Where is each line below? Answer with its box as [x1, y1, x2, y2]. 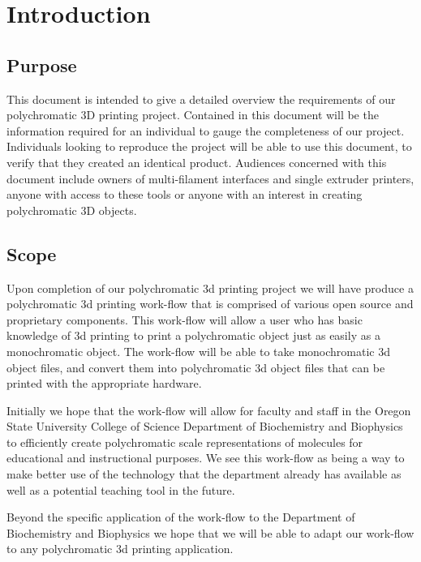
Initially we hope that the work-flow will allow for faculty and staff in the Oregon [6, 401, 411, 418]
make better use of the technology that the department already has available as [6, 465, 402, 483]
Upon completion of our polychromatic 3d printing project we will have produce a [6, 279, 414, 296]
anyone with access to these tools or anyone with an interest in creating [6, 186, 363, 203]
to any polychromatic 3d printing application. [6, 540, 234, 557]
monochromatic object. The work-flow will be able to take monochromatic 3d [6, 342, 390, 359]
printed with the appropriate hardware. [6, 375, 202, 392]
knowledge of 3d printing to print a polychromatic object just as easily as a [6, 327, 380, 344]
